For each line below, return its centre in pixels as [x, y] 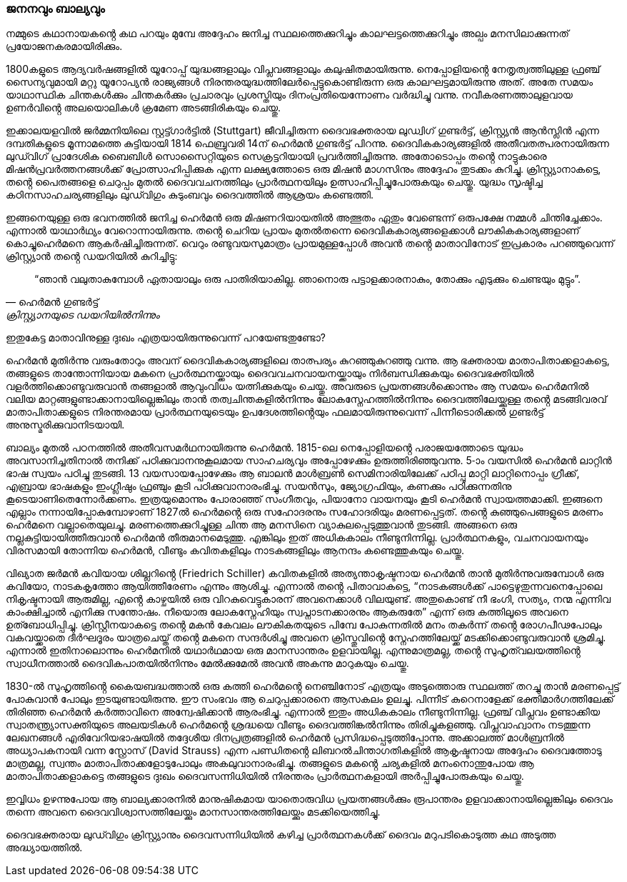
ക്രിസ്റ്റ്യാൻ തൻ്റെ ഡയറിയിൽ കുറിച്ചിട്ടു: [92, 256]
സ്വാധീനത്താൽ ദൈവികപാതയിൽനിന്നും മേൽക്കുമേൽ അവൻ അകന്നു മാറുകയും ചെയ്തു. [207, 663]
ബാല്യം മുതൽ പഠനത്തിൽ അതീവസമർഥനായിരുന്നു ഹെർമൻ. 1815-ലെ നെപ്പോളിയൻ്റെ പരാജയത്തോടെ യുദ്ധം [265, 448]
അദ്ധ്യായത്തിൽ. [44, 848]
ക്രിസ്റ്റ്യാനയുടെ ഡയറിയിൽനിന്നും [83, 315]
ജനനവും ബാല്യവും [55, 9]
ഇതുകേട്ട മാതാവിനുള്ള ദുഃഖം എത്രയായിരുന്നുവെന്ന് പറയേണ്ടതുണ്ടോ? [166, 338]
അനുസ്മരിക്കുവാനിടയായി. [65, 425]
